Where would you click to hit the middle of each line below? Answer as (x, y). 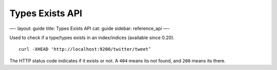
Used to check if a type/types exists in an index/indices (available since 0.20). (92, 38)
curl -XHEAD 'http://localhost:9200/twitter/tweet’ (85, 49)
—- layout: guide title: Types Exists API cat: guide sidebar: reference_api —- (90, 28)
